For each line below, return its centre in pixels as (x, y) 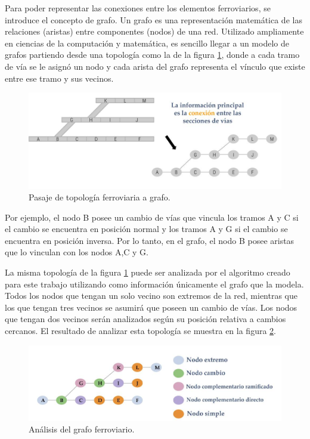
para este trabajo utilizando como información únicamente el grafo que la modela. (154, 284)
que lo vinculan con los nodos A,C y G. (77, 252)
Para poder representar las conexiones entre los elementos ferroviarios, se (138, 8)
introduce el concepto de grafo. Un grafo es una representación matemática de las (154, 19)
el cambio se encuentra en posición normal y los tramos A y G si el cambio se (146, 229)
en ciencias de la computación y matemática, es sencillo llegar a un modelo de (147, 43)
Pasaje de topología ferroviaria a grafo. (100, 197)
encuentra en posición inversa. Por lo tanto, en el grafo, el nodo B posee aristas (150, 240)
